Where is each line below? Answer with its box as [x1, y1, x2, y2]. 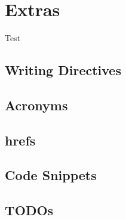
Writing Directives [5, 61, 121, 79]
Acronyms [5, 95, 68, 114]
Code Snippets [5, 166, 97, 184]
